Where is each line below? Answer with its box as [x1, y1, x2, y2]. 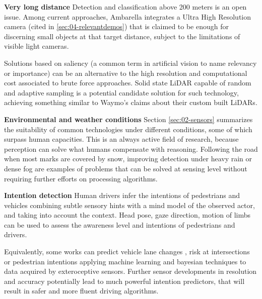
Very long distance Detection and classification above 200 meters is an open [4, 2, 247, 12]
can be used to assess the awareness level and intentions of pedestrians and [4, 219, 235, 230]
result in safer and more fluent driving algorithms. [4, 285, 159, 296]
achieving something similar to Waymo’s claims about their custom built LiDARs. [4, 97, 257, 108]
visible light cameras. [4, 41, 69, 51]
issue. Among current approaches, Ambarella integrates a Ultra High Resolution [4, 11, 251, 22]
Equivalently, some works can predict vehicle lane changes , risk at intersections [4, 246, 250, 257]
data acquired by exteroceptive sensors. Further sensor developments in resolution [4, 266, 257, 276]
